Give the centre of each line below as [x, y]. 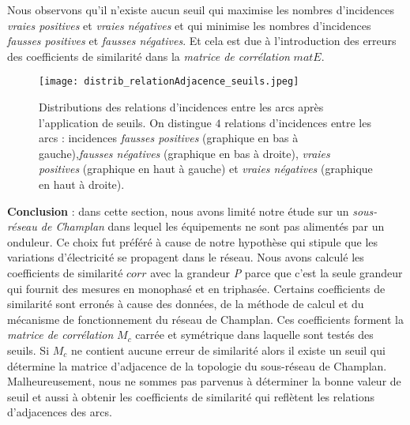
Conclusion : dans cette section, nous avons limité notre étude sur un [178, 211]
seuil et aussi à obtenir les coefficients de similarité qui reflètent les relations [191, 396]
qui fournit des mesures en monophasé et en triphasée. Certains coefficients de [196, 288]
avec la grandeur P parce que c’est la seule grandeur [276, 272]
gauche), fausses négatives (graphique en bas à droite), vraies [184, 153]
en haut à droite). [82, 184]
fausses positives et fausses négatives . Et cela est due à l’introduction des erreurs [202, 41]
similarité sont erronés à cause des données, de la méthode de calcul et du [186, 304]
